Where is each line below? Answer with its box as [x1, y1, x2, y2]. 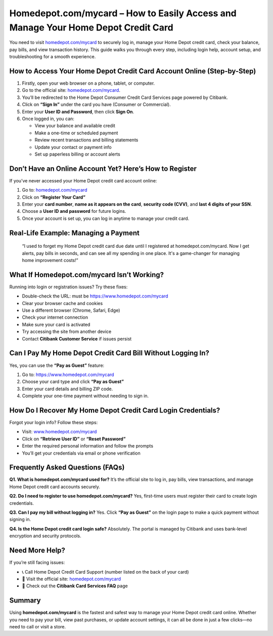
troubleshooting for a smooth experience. [9, 54, 96, 60]
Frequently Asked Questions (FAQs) [9, 463, 125, 472]
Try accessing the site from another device [22, 328, 112, 334]
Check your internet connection [22, 314, 88, 320]
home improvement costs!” [22, 257, 78, 263]
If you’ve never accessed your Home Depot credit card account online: [9, 177, 157, 183]
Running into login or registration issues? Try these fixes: [9, 284, 128, 290]
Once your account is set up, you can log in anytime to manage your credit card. [22, 215, 190, 221]
